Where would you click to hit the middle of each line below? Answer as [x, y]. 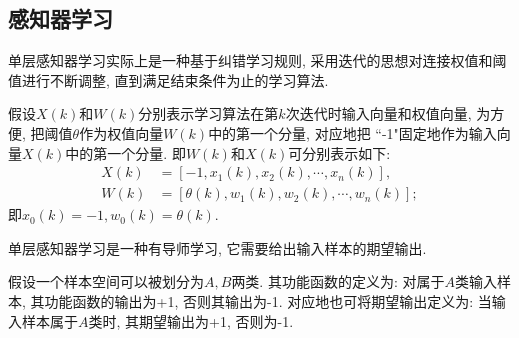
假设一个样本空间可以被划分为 [106, 281]
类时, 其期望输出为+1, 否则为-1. [191, 320]
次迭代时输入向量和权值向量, [378, 113]
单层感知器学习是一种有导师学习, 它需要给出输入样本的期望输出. [217, 247]
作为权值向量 [121, 132]
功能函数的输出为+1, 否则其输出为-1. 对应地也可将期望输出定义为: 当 [268, 301]
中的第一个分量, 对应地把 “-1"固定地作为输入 [352, 132]
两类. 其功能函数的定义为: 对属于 [338, 281]
